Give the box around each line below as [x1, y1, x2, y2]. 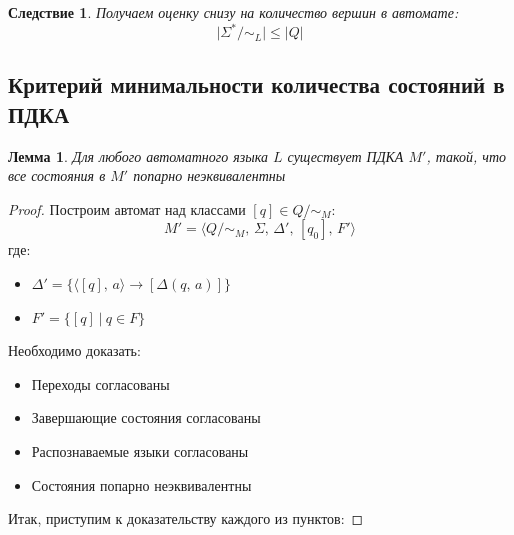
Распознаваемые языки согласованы [31, 441, 249, 462]
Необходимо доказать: [8, 340, 141, 361]
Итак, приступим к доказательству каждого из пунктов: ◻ [8, 508, 364, 529]
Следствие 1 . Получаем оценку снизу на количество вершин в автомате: [8, 2, 459, 22]
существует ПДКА [287, 145, 404, 166]
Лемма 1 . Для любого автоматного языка [8, 145, 268, 166]
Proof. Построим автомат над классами [8, 198, 246, 219]
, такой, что [426, 145, 507, 166]
